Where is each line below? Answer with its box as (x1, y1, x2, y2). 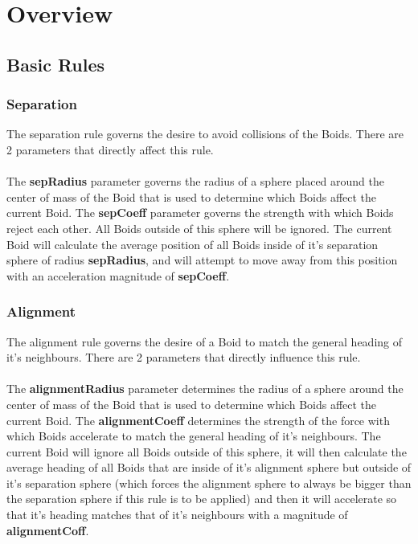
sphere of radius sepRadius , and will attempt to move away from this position (6, 252, 398, 268)
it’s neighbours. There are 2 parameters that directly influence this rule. (6, 349, 361, 366)
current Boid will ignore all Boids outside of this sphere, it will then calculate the (6, 443, 407, 460)
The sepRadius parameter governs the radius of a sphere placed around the (6, 173, 385, 190)
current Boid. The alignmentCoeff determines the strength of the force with (6, 411, 390, 428)
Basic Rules (6, 51, 105, 76)
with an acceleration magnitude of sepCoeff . (6, 267, 230, 284)
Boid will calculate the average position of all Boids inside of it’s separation (6, 235, 379, 252)
